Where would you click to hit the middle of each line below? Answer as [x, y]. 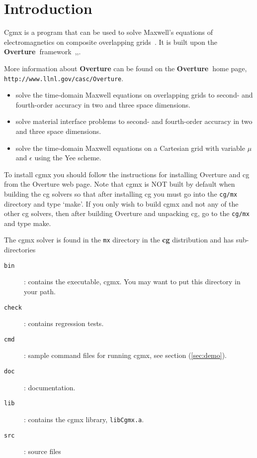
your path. [40, 291]
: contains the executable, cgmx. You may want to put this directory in [132, 282]
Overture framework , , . [43, 52]
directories [20, 250]
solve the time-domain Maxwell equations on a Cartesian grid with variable [130, 148]
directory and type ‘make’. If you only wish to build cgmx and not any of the [121, 203]
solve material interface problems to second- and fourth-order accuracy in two [134, 121]
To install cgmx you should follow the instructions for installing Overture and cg [127, 174]
